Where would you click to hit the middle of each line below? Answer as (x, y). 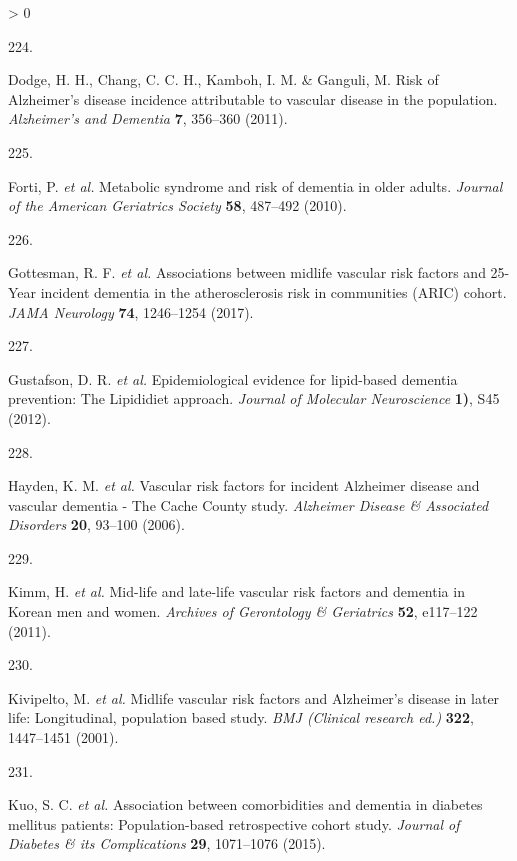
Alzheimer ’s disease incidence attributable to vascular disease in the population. (253, 98)
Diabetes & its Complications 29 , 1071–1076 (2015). (167, 843)
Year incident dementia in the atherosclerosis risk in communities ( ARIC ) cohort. (257, 291)
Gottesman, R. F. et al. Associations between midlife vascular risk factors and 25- (259, 272)
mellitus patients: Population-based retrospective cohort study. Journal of (234, 823)
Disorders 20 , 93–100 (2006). (96, 524)
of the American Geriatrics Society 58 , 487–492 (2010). (177, 205)
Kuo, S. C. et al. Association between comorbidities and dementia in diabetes (245, 804)
